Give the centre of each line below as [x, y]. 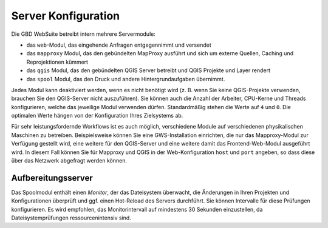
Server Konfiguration [66, 16]
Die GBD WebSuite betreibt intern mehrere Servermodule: [84, 34]
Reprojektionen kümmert [57, 62]
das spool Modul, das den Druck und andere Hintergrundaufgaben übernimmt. [126, 79]
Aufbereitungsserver [52, 178]
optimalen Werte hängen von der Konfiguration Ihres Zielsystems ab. [97, 116]
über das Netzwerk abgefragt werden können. [69, 161]
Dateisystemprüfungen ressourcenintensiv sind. [71, 218]
